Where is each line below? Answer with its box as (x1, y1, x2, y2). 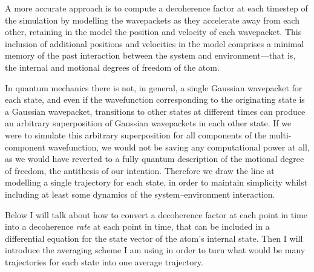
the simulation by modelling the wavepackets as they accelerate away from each (5, 13, 300, 26)
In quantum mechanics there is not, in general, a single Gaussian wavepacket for (5, 81, 303, 94)
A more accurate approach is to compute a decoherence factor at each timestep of (5, 2, 308, 14)
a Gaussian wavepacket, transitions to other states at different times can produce (5, 105, 306, 117)
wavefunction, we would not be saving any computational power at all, (48, 140, 310, 153)
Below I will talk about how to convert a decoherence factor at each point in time (5, 208, 307, 221)
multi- (269, 128, 292, 141)
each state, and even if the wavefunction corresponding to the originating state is (5, 93, 305, 106)
